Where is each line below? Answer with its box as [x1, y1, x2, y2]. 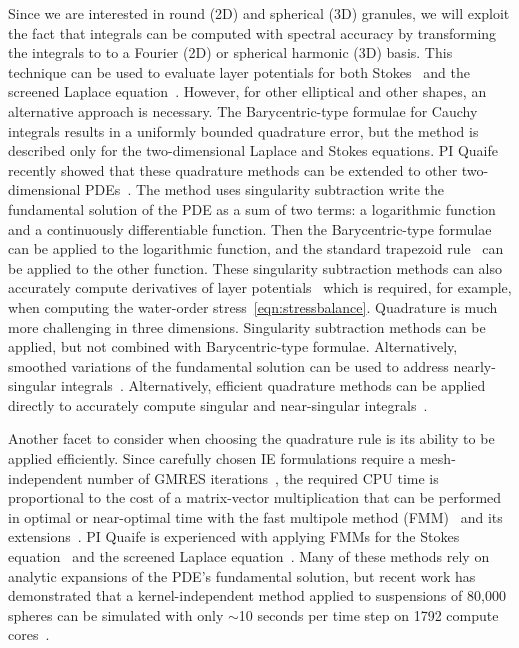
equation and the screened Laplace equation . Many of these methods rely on [8, 546, 490, 567]
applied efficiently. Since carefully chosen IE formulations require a [8, 448, 416, 469]
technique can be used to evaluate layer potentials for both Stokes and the [8, 61, 470, 82]
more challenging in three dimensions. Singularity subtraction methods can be [8, 316, 486, 337]
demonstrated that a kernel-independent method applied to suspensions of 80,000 [8, 585, 506, 606]
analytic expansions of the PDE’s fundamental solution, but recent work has [8, 565, 476, 586]
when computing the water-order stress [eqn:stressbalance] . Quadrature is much [8, 296, 498, 317]
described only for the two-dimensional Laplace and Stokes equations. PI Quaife [8, 140, 499, 161]
